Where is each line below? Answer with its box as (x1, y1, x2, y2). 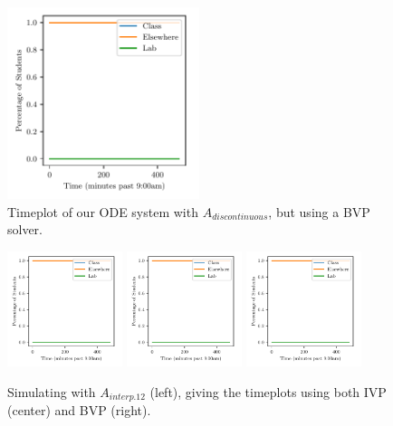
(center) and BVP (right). (7, 401, 151, 420)
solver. (7, 220, 43, 239)
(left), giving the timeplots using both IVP (149, 382, 387, 401)
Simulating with (7, 382, 96, 401)
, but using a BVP (268, 202, 370, 221)
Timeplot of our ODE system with (7, 202, 198, 221)
